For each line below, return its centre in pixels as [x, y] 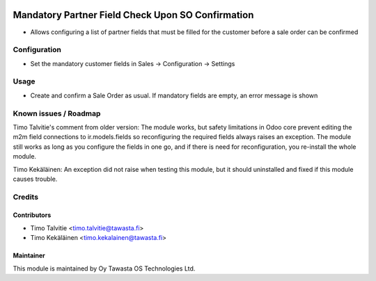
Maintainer [29, 256]
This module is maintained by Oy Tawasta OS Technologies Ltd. [104, 268]
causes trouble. [35, 179]
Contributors [32, 215]
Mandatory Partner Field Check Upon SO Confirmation [133, 15]
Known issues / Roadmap [57, 113]
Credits [25, 197]
